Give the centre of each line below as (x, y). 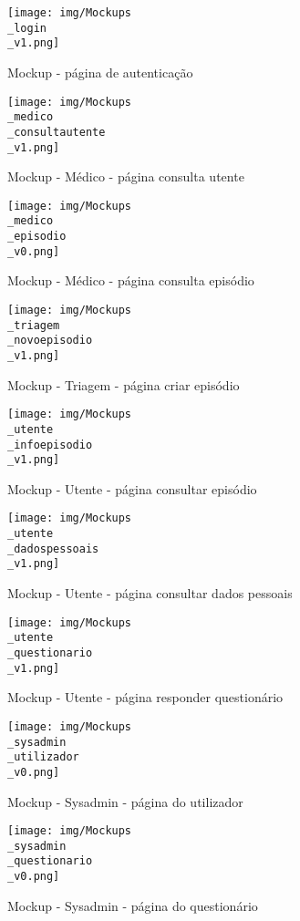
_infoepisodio (50, 445)
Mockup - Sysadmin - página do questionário (133, 905)
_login (27, 28)
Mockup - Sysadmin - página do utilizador (125, 801)
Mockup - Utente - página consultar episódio (132, 488)
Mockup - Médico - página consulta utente (126, 176)
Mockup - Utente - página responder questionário (145, 697)
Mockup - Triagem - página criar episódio (124, 384)
